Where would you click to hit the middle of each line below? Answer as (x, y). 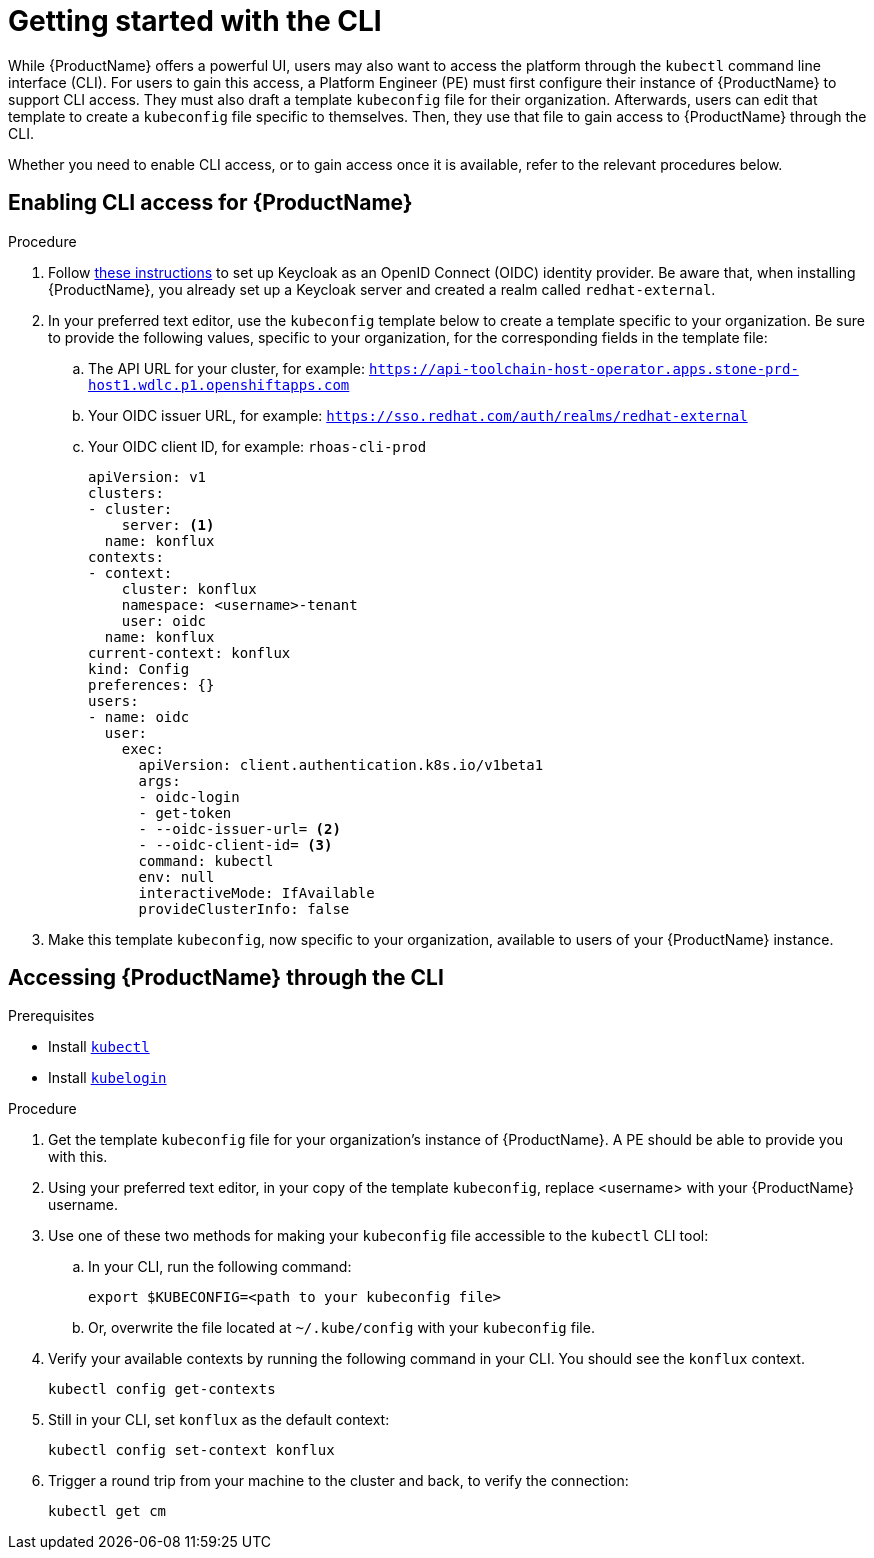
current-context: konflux (189, 652)
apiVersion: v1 (147, 476)
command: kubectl (206, 860)
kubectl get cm (107, 1511)
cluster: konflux (189, 588)
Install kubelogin (107, 1078)
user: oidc (164, 620)
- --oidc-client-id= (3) (235, 844)
